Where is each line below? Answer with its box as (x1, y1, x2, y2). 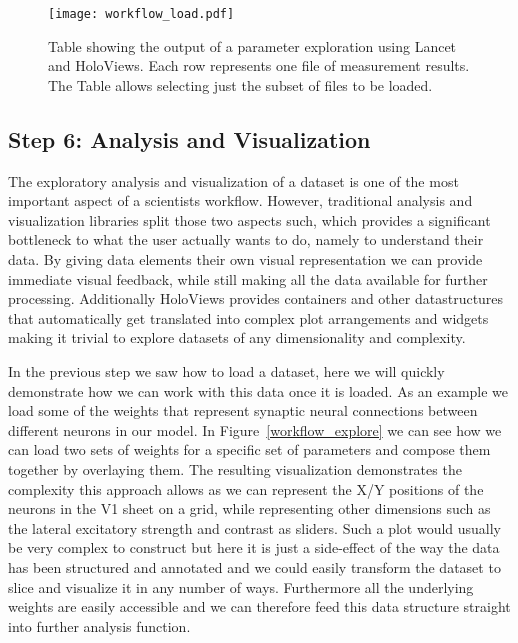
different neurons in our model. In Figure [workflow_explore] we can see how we (8, 419, 502, 440)
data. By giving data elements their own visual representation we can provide (8, 249, 483, 270)
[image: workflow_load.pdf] (48, 7, 235, 21)
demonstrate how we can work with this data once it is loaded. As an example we (8, 380, 509, 401)
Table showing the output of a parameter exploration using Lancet (48, 35, 457, 56)
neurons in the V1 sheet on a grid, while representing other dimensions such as (8, 498, 491, 519)
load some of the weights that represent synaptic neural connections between (8, 400, 478, 421)
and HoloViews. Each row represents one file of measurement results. (48, 55, 470, 76)
